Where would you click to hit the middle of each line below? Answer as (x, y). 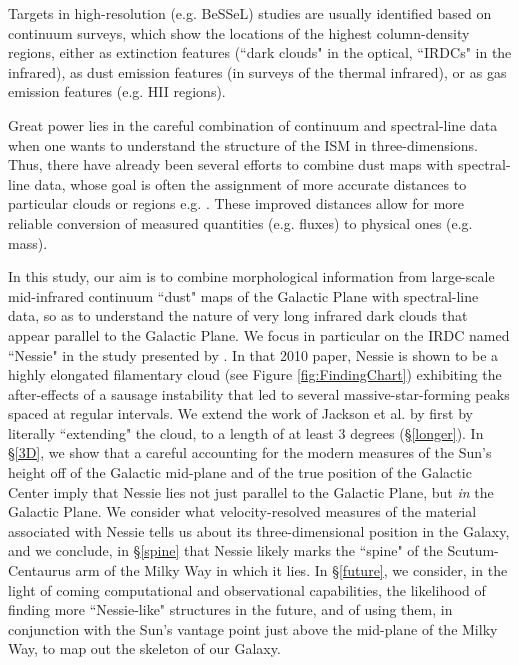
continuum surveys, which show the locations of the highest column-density (239, 32)
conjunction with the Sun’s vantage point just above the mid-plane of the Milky (253, 628)
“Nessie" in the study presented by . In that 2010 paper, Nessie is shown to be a (253, 354)
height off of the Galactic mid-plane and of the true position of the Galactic (240, 472)
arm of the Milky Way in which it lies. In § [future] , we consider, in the (291, 570)
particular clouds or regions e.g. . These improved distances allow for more (236, 203)
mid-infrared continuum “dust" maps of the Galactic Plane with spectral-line (243, 295)
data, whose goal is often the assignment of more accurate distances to (250, 183)
